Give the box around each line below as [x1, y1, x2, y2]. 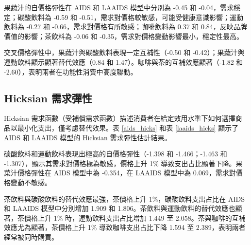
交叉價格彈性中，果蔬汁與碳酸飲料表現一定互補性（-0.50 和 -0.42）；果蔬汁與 [4, 47, 245, 57]
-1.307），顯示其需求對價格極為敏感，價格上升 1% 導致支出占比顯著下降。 [4, 158, 236, 168]
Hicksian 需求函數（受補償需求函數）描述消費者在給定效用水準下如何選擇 [4, 113, 235, 123]
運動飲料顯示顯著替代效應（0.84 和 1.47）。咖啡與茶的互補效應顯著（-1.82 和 [4, 57, 243, 67]
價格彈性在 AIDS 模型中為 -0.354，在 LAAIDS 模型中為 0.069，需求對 [17, 168, 236, 178]
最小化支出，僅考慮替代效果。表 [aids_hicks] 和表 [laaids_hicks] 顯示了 [17, 122, 239, 132]
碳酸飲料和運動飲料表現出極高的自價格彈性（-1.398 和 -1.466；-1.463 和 [4, 149, 227, 159]
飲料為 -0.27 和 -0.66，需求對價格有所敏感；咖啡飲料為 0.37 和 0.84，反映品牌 [4, 21, 247, 32]
